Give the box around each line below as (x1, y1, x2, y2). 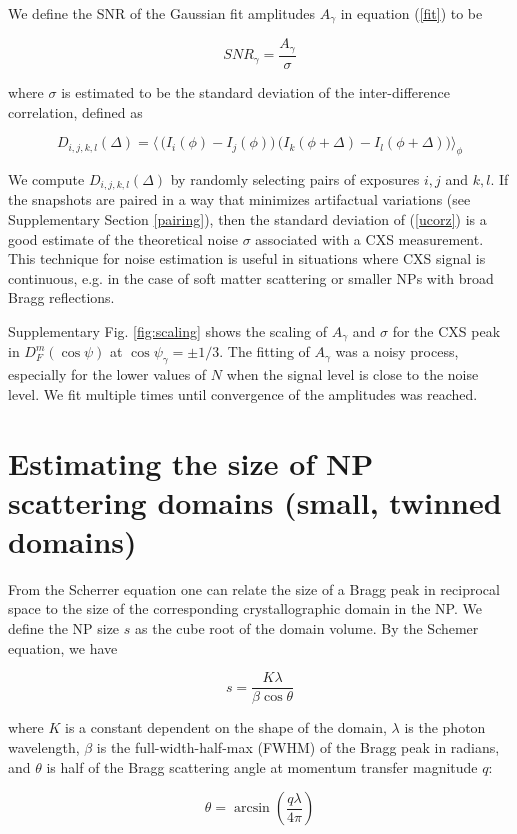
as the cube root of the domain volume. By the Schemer (135, 618, 479, 639)
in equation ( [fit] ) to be (340, 3, 483, 23)
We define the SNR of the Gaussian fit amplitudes (8, 3, 315, 23)
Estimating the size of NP (8, 442, 374, 483)
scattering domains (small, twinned (8, 481, 502, 522)
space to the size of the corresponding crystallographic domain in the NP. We (8, 598, 482, 619)
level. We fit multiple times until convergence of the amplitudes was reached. (8, 383, 478, 404)
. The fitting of (219, 341, 310, 362)
